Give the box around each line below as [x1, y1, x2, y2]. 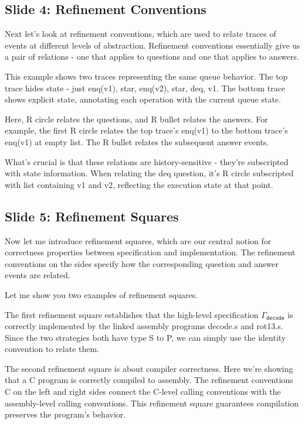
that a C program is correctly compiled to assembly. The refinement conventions [5, 374, 293, 386]
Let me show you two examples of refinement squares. [5, 288, 198, 300]
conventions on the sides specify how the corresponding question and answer [5, 257, 279, 269]
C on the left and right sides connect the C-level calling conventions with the [5, 385, 281, 398]
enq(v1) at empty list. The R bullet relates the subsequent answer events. [5, 135, 269, 148]
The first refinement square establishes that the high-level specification [5, 308, 259, 320]
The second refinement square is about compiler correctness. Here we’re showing [5, 362, 293, 374]
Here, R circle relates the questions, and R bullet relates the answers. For [5, 112, 268, 125]
